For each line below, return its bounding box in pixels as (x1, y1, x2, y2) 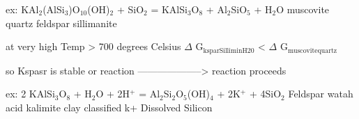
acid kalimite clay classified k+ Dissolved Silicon (6, 100, 213, 114)
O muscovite (276, 2, 330, 16)
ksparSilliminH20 (203, 47, 254, 54)
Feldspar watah (288, 86, 353, 101)
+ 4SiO (249, 86, 282, 101)
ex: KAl (6, 2, 39, 16)
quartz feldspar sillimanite (6, 15, 117, 30)
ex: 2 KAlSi (6, 86, 55, 101)
